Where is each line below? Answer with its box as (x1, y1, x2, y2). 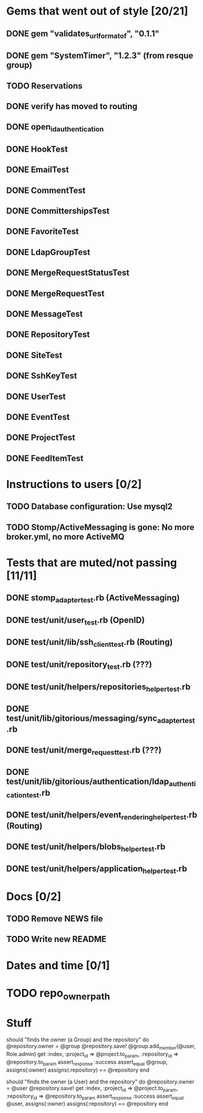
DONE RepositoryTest (6, 329, 90, 340)
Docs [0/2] (6, 889, 62, 903)
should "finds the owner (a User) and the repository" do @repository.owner (6, 1078, 195, 1085)
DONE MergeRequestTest (6, 288, 105, 298)
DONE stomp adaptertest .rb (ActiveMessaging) (6, 593, 180, 604)
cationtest (6, 790, 39, 800)
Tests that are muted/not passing (6, 556, 178, 569)
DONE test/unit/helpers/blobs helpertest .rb (6, 841, 165, 853)
